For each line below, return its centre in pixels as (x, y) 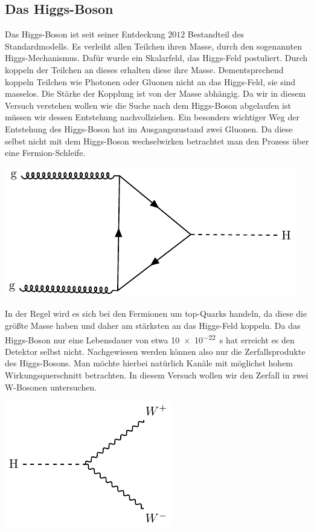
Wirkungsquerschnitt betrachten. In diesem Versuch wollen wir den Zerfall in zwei (157, 375)
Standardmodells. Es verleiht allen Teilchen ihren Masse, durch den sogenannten (153, 46)
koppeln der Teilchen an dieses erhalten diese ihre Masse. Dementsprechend (144, 69)
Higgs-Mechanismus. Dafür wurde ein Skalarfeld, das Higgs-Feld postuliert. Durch (156, 58)
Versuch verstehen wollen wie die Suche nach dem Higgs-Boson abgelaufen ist (148, 105)
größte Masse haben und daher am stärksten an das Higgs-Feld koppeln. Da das (153, 325)
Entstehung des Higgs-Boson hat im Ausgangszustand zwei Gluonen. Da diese (149, 128)
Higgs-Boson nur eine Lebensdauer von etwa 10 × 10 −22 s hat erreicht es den (150, 339)
